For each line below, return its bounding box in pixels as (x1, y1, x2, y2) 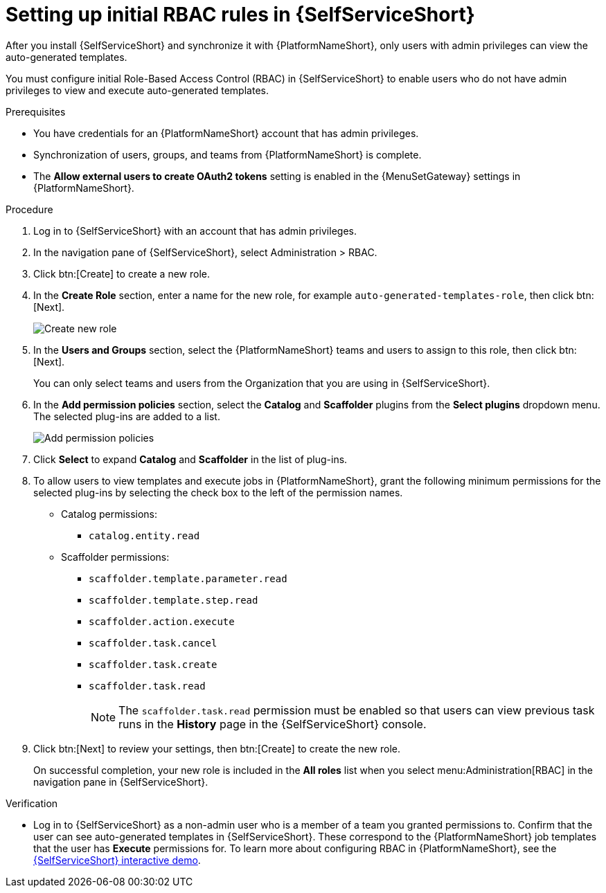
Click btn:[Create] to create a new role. (33, 267, 211, 280)
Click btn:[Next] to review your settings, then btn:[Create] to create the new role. (33, 742, 400, 755)
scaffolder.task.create (89, 658, 217, 670)
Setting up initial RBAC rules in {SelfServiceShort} (6, 3, 475, 26)
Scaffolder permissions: (61, 550, 170, 563)
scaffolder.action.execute (89, 615, 235, 627)
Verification (6, 797, 58, 809)
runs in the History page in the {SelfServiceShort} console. (118, 716, 427, 731)
